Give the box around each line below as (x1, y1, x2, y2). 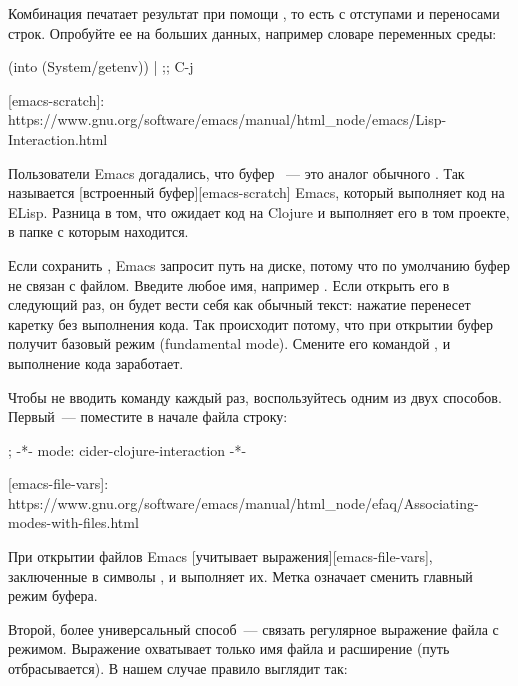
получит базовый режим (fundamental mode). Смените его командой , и (8, 333, 451, 354)
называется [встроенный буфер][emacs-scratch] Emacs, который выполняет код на (8, 182, 505, 203)
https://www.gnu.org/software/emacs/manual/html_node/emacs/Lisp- (8, 109, 447, 130)
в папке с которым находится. (8, 221, 189, 242)
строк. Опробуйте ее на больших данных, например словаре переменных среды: (8, 22, 497, 43)
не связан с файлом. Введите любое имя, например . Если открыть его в (8, 274, 450, 295)
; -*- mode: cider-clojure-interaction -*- (8, 439, 247, 460)
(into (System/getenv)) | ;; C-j (8, 56, 194, 77)
